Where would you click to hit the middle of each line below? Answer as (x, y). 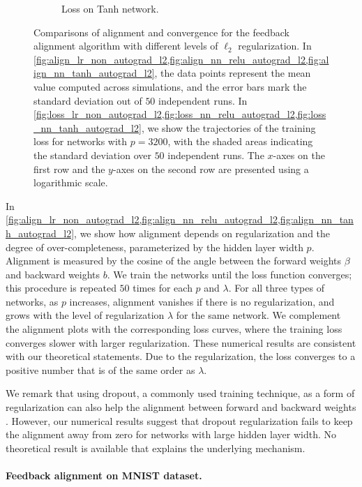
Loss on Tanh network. (110, 8)
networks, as (32, 301)
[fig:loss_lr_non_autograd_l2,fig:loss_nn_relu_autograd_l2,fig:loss (180, 114)
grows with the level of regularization (85, 315)
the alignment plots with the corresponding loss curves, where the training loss (174, 329)
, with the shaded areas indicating (240, 141)
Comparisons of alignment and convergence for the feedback (161, 32)
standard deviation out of (88, 100)
